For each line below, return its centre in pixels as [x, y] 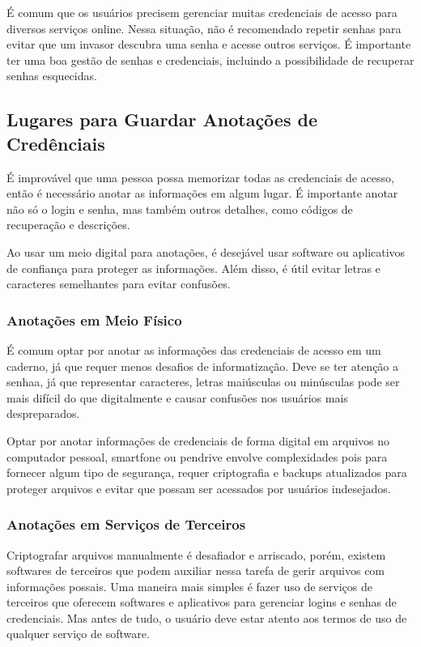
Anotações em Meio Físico [94, 319]
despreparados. [43, 413]
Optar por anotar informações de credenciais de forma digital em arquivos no [198, 440]
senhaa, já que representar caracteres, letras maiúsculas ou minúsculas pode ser [203, 382]
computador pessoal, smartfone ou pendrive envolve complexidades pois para [197, 456]
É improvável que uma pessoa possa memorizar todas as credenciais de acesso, [200, 177]
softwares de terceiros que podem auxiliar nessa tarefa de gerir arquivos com [196, 570]
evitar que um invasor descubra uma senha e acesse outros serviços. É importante [209, 44]
